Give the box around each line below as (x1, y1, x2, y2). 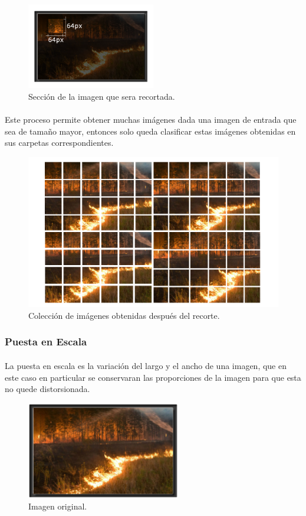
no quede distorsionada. (5, 383, 90, 395)
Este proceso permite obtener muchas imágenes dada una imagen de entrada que (5, 113, 297, 126)
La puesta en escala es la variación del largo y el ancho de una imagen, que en (5, 359, 287, 371)
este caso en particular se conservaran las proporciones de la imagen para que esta (5, 371, 301, 383)
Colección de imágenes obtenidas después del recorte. (28, 309, 220, 321)
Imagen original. (28, 500, 87, 512)
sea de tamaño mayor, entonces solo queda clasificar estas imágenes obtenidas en (5, 125, 296, 137)
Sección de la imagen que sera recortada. (28, 90, 175, 102)
